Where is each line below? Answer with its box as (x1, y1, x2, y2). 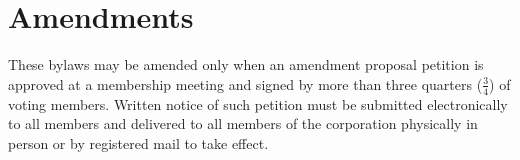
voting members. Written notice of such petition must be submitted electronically (8, 93, 508, 114)
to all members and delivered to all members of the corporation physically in (8, 113, 478, 134)
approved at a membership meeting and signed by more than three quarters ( (8, 73, 483, 94)
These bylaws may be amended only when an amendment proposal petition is (8, 54, 484, 75)
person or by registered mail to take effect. (8, 132, 269, 153)
